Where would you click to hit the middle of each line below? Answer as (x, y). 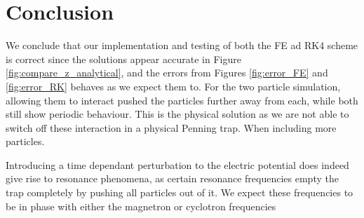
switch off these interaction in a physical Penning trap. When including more (171, 127)
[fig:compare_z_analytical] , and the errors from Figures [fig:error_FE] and (167, 73)
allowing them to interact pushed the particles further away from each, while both (182, 100)
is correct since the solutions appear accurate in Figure (123, 59)
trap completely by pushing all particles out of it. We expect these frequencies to (180, 192)
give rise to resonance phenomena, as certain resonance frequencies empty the (172, 178)
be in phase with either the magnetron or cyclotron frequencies (141, 206)
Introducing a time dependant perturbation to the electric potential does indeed (177, 164)
